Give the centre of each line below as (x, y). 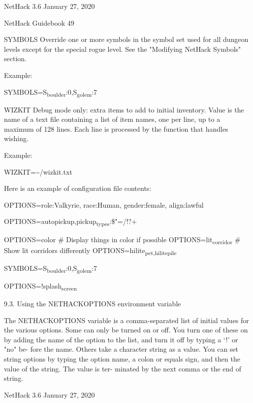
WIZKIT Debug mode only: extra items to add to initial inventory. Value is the (124, 109)
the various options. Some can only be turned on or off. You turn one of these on (126, 330)
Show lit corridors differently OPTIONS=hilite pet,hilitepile (90, 251)
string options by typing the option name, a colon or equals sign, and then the (122, 359)
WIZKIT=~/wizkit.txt (38, 171)
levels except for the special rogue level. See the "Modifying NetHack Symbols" (123, 49)
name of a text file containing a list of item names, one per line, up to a (112, 119)
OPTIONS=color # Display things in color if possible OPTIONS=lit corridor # (122, 240)
